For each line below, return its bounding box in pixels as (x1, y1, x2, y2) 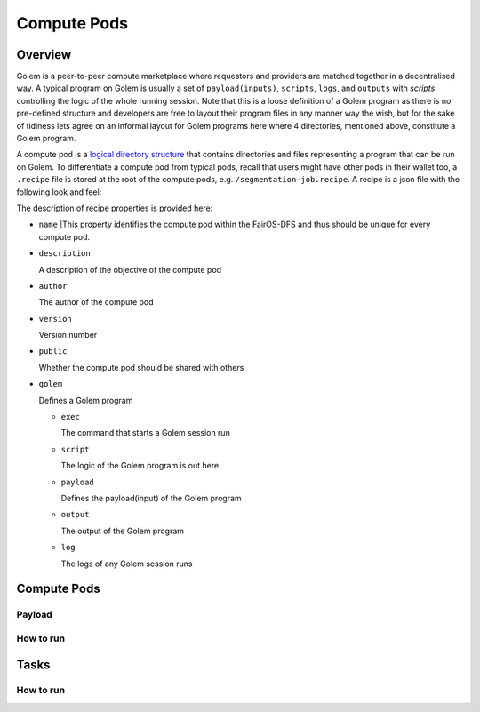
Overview (16, 47, 72, 62)
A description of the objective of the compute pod (38, 264, 222, 275)
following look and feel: (16, 187, 102, 197)
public (38, 347, 68, 356)
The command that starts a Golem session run (60, 428, 230, 438)
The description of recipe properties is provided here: (16, 203, 213, 213)
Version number (38, 330, 98, 340)
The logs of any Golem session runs (60, 558, 193, 569)
